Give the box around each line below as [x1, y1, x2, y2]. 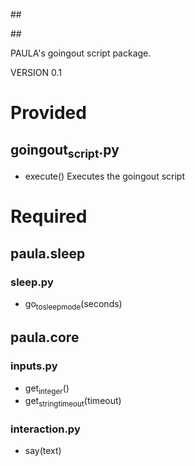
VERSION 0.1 [10, 67, 63, 78]
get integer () [24, 382, 70, 396]
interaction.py [10, 422, 81, 436]
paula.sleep [10, 245, 86, 262]
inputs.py [10, 359, 58, 373]
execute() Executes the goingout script [24, 170, 185, 183]
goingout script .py [10, 141, 120, 161]
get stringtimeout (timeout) [24, 395, 122, 409]
